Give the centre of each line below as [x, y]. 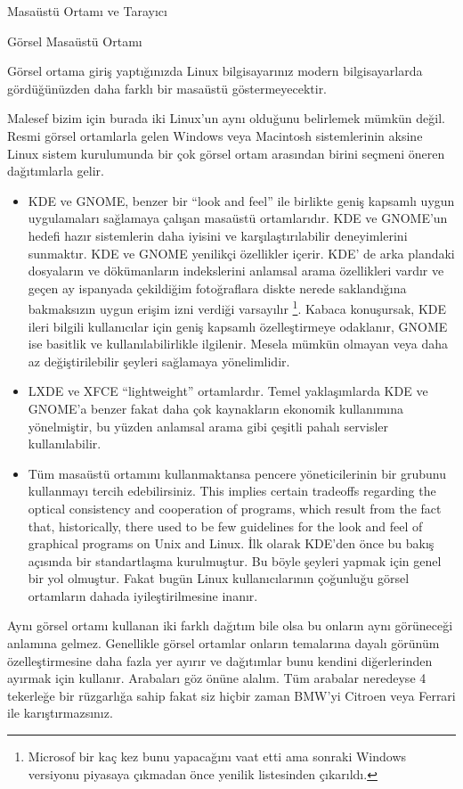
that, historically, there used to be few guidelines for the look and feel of [225, 526]
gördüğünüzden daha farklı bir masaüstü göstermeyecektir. [167, 88]
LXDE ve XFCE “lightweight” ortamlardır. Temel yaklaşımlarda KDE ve [228, 391]
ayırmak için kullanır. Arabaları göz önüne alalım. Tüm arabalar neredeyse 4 [217, 678]
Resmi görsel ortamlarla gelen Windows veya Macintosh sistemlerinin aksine [215, 135]
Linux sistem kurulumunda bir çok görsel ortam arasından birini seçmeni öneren [226, 153]
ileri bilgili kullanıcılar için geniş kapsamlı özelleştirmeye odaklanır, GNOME [238, 326]
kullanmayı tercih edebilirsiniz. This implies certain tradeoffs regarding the [232, 491]
